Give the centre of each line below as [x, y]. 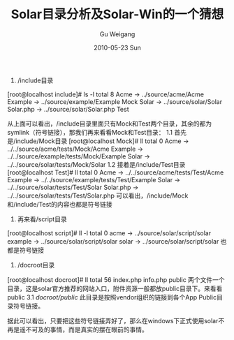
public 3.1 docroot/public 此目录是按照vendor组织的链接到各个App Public [112, 297]
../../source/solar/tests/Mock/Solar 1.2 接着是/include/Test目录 [96, 164]
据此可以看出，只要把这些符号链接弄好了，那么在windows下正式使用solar [113, 320]
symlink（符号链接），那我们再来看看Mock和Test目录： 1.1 [90, 132]
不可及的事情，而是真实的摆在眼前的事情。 [87, 330]
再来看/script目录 [42, 219]
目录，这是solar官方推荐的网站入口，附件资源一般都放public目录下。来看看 [115, 288]
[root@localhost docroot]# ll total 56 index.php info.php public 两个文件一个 [116, 279]
